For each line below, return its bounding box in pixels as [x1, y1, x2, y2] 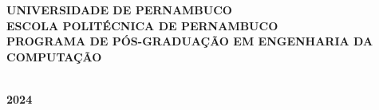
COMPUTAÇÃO [6, 48, 102, 65]
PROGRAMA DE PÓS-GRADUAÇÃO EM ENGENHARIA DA [6, 33, 373, 49]
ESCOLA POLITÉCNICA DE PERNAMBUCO [6, 17, 278, 33]
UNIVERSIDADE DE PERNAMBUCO [6, 2, 232, 18]
